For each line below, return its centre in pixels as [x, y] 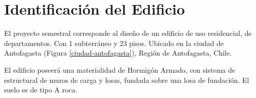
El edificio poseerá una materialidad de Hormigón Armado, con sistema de [120, 69]
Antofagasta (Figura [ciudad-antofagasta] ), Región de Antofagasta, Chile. [118, 53]
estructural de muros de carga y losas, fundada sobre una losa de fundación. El [127, 80]
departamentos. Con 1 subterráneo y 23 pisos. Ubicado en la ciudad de [114, 43]
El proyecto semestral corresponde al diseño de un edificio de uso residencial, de [128, 33]
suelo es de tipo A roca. [41, 90]
